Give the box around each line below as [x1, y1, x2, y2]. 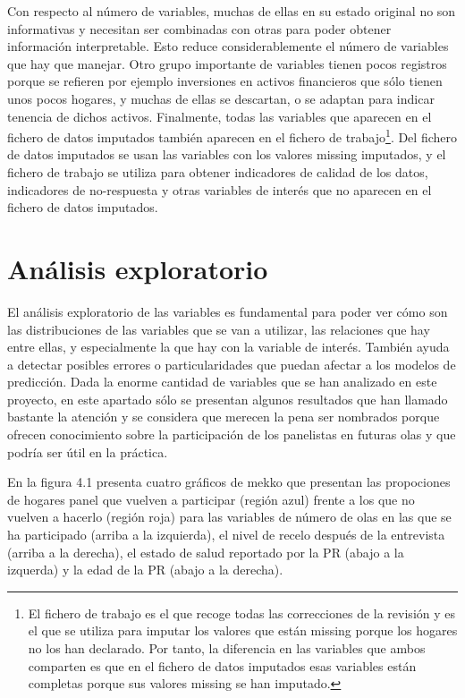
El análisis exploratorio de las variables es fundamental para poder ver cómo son [7, 302, 448, 320]
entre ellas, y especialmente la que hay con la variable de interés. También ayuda [7, 337, 450, 356]
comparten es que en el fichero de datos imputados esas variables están [28, 656, 417, 675]
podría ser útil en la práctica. [7, 442, 168, 461]
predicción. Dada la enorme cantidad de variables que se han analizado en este [7, 372, 437, 391]
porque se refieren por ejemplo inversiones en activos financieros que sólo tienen [7, 72, 443, 90]
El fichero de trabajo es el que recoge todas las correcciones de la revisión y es [28, 603, 455, 622]
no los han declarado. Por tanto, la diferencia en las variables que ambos [28, 639, 426, 657]
